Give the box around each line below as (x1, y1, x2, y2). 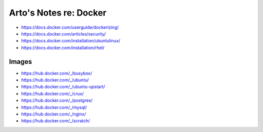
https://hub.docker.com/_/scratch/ (21, 118, 90, 124)
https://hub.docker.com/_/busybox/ (21, 70, 93, 76)
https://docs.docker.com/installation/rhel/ (21, 44, 105, 51)
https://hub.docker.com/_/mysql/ (21, 104, 87, 110)
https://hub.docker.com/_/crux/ (21, 91, 84, 96)
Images (9, 57, 32, 66)
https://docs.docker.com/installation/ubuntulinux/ (21, 38, 120, 44)
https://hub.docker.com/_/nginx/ (21, 111, 86, 117)
